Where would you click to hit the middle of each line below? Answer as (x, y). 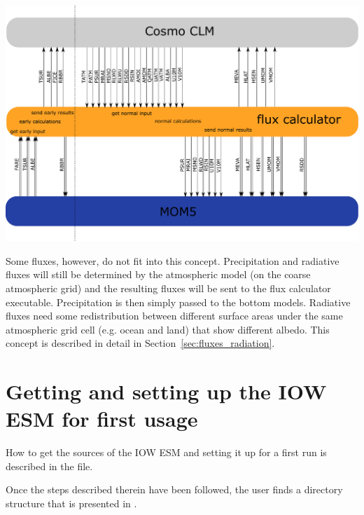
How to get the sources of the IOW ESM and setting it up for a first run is (166, 452)
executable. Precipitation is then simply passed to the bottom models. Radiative (178, 302)
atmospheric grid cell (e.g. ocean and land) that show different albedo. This (168, 329)
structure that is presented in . (71, 503)
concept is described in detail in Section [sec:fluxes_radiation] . (140, 343)
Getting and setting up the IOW (166, 391)
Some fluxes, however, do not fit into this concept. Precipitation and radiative (173, 260)
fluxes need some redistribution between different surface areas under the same (174, 316)
